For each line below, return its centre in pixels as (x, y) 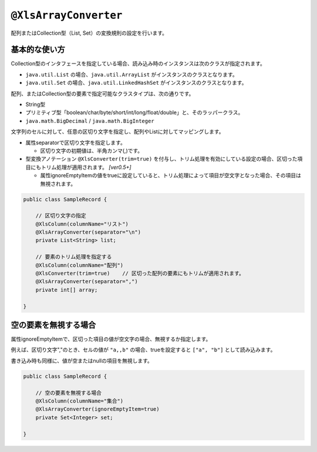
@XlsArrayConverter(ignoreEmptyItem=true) (97, 409)
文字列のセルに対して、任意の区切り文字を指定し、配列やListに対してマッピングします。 (117, 132)
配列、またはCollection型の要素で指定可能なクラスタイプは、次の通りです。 (102, 94)
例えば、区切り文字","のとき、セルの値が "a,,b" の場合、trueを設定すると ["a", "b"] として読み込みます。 (143, 350)
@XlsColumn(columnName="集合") (80, 401)
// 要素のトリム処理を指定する (74, 257)
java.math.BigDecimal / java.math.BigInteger (90, 121)
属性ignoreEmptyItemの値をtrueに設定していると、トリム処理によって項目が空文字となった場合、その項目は (171, 175)
